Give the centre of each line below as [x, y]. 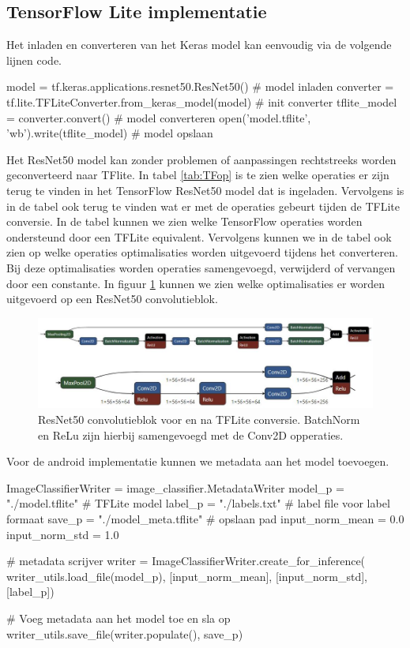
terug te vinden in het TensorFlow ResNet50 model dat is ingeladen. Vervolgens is [205, 190]
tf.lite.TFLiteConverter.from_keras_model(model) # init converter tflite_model [202, 101]
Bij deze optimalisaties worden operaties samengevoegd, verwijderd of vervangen [201, 267]
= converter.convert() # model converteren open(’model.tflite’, [159, 117]
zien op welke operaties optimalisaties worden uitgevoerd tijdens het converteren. [202, 252]
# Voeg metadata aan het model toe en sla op [118, 618]
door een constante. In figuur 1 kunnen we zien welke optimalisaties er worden [196, 283]
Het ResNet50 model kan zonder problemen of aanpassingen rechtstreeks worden [201, 159]
